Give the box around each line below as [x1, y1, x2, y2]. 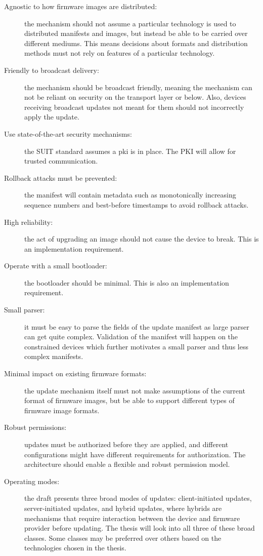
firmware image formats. [24, 405, 100, 415]
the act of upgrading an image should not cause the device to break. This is [24, 233, 259, 244]
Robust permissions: [4, 422, 67, 432]
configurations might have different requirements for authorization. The [24, 449, 246, 459]
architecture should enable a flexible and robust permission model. [24, 459, 230, 469]
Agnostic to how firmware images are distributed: [4, 1, 157, 11]
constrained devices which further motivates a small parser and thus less [24, 341, 248, 351]
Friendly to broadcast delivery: [4, 64, 99, 75]
